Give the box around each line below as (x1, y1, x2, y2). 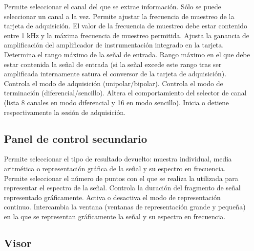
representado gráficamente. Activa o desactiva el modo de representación (4, 192, 221, 202)
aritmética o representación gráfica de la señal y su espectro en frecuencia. (4, 163, 226, 173)
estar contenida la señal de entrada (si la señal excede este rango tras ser (4, 59, 222, 69)
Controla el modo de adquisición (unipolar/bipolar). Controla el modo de (4, 78, 223, 88)
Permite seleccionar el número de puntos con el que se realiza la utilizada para (4, 173, 238, 183)
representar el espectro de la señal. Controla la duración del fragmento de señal (4, 183, 241, 193)
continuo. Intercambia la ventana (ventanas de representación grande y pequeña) (4, 202, 246, 212)
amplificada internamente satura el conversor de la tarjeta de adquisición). (4, 68, 227, 79)
